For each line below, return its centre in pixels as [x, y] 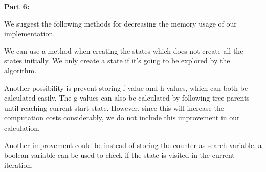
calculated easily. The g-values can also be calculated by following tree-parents [127, 98]
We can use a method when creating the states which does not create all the [124, 50]
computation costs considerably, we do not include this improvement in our [122, 118]
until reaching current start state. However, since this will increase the [114, 107]
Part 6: [17, 6]
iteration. [19, 165]
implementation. [30, 33]
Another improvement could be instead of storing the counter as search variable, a [133, 145]
